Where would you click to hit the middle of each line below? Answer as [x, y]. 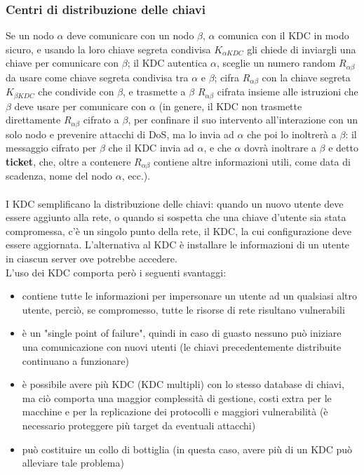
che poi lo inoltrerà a [292, 134]
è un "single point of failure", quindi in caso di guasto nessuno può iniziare [182, 333]
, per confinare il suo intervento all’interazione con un [243, 120]
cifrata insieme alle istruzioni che [288, 92]
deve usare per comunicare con [80, 106]
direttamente [33, 120]
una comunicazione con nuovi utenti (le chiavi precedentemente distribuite [182, 346]
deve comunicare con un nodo [130, 35]
